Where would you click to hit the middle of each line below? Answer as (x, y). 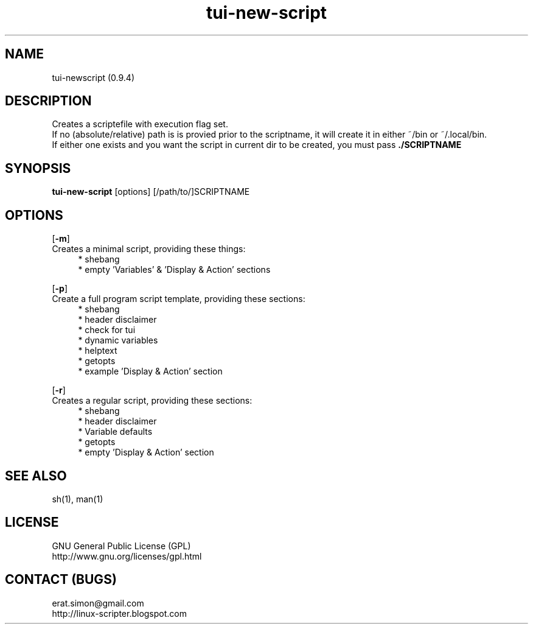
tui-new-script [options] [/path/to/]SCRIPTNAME (151, 192)
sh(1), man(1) (78, 499)
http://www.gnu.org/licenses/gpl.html (127, 556)
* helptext (98, 351)
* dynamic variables (118, 340)
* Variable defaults (115, 432)
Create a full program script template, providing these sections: (179, 299)
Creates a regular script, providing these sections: (152, 401)
